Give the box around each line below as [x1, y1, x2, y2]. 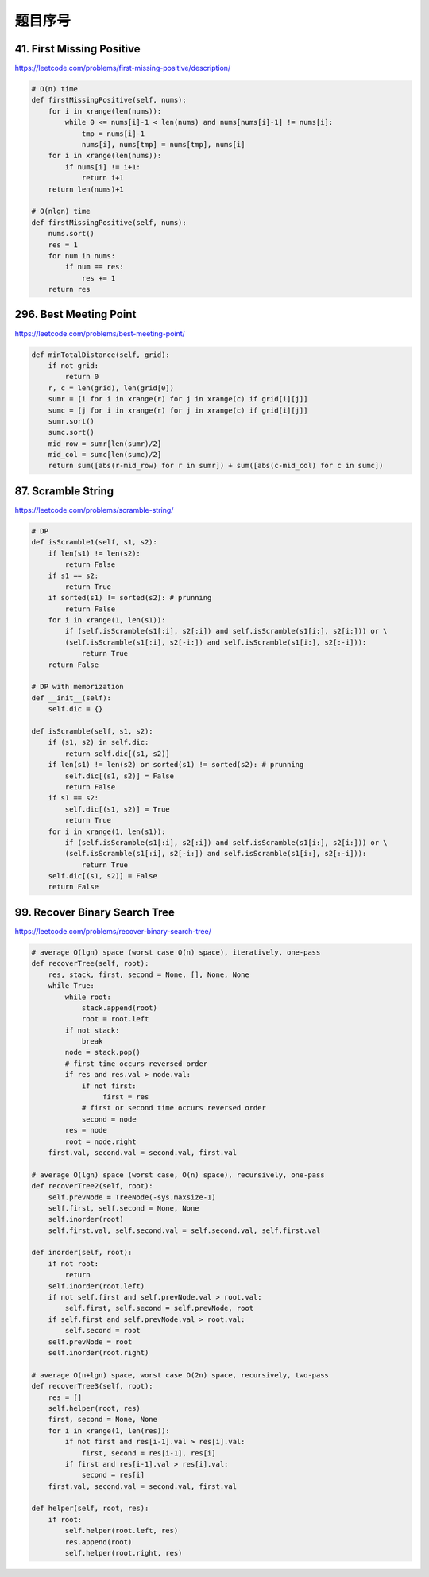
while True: [48, 982, 95, 990]
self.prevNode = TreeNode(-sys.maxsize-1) [48, 1192, 216, 1202]
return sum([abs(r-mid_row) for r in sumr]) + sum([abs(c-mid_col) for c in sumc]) [48, 461, 384, 471]
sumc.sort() [48, 428, 95, 437]
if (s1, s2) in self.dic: [48, 738, 149, 747]
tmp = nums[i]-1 [81, 129, 145, 138]
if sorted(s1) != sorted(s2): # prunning [48, 593, 212, 603]
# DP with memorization [31, 682, 125, 692]
